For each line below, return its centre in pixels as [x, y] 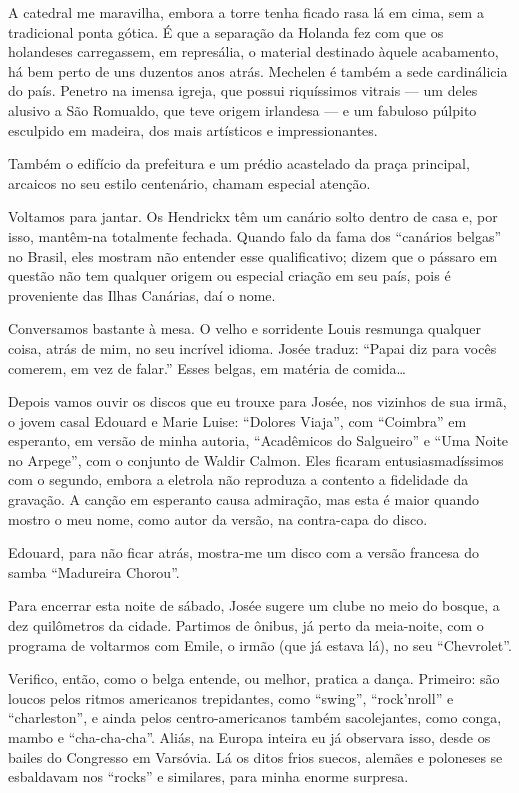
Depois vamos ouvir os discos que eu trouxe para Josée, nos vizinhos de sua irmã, [257, 401]
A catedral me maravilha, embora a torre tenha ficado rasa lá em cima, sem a [246, 12]
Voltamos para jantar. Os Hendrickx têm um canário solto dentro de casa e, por [253, 216]
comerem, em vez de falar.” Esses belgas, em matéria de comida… [207, 367]
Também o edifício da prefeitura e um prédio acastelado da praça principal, [239, 163]
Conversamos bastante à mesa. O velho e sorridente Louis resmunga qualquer [244, 328]
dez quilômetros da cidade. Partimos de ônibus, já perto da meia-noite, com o [246, 625]
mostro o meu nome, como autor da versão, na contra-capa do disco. [218, 518]
